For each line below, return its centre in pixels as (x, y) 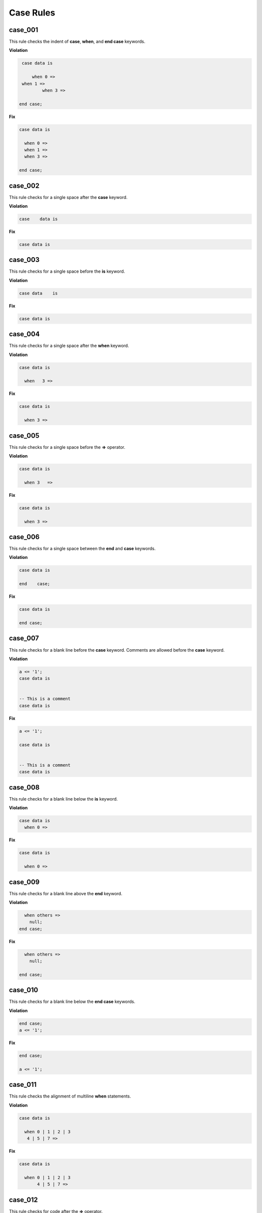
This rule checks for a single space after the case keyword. (68, 197)
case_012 (24, 1200)
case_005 (24, 435)
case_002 (24, 186)
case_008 (24, 787)
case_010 (24, 990)
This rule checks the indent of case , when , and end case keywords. (77, 42)
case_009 (24, 882)
